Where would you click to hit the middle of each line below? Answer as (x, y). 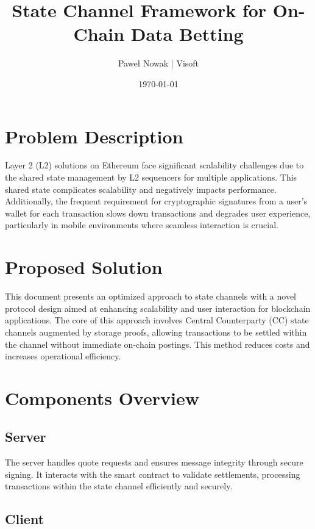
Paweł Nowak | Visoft (158, 63)
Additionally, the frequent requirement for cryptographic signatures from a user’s (156, 201)
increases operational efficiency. (63, 356)
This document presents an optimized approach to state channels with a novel (150, 296)
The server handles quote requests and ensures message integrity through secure (154, 462)
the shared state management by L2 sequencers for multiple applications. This (151, 177)
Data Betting (187, 34)
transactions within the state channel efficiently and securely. (119, 486)
